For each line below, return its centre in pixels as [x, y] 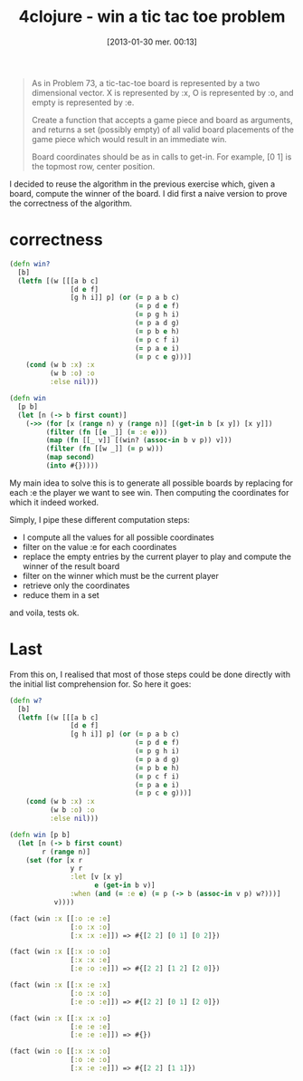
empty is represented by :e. [83, 102]
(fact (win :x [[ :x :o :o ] [60, 952]
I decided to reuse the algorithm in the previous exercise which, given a [142, 184]
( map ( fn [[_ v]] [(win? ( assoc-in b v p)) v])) [139, 440]
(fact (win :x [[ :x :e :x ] [60, 985]
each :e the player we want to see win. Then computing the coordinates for [149, 492]
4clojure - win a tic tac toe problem [152, 17]
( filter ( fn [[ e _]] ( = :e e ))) [107, 432]
